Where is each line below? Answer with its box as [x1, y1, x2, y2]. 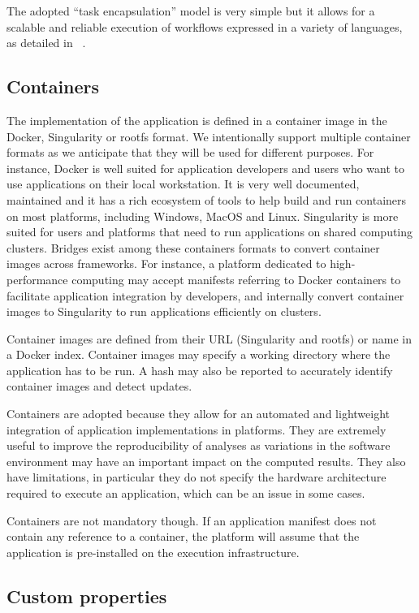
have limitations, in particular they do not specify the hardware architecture [6, 468, 387, 486]
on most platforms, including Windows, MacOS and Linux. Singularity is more [6, 207, 399, 224]
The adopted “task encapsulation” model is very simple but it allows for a [6, 2, 375, 19]
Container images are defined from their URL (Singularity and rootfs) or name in [6, 330, 413, 347]
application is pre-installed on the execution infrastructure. [6, 543, 300, 560]
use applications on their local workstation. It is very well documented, [6, 175, 360, 192]
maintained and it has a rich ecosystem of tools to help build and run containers [6, 191, 407, 208]
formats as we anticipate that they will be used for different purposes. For [6, 144, 374, 161]
